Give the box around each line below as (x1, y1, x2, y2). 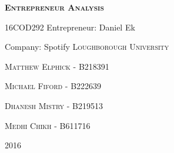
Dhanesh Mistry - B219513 (5, 99, 103, 111)
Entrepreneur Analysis (5, 1, 104, 13)
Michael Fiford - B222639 (5, 80, 102, 92)
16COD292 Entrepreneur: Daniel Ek (5, 21, 135, 33)
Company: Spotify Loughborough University (5, 40, 169, 53)
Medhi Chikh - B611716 (5, 119, 91, 131)
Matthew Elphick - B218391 (5, 60, 109, 72)
